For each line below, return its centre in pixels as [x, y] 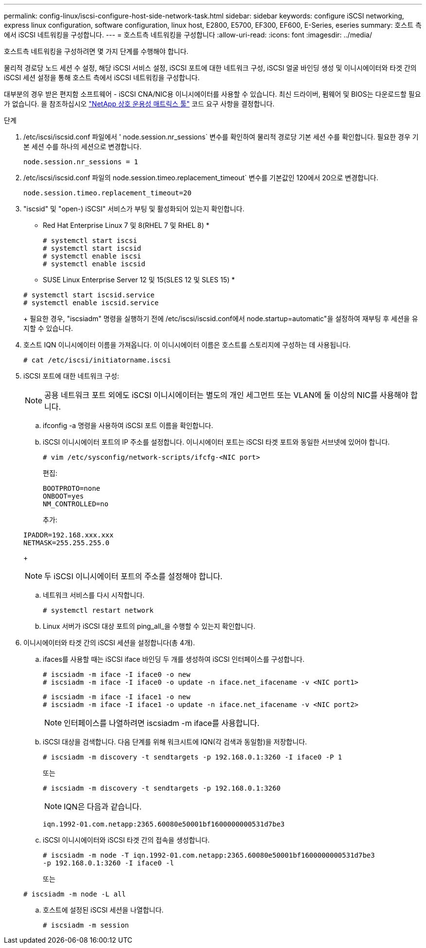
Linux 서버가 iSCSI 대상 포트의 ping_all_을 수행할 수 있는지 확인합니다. [149, 626]
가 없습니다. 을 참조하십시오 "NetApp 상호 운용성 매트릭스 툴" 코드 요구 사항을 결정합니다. [139, 104]
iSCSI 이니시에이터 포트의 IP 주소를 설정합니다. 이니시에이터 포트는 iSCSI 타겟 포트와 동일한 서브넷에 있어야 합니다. [216, 442]
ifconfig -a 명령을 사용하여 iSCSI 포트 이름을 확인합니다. [128, 425]
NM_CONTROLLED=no [76, 504]
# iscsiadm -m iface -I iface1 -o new [117, 697]
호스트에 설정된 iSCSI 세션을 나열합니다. [103, 910]
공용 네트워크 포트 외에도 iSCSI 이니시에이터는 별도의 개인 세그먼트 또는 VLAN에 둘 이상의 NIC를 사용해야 [226, 395]
